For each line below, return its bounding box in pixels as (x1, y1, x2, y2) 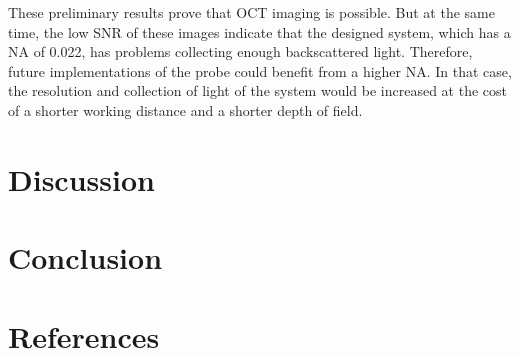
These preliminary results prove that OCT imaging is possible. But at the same (8, 2, 495, 22)
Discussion (8, 158, 155, 199)
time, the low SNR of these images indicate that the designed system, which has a (8, 21, 511, 42)
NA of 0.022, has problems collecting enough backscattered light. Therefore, (8, 41, 473, 62)
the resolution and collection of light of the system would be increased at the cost (8, 80, 507, 101)
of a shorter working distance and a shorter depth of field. (8, 99, 363, 120)
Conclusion (8, 237, 163, 278)
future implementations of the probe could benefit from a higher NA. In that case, (8, 60, 512, 81)
